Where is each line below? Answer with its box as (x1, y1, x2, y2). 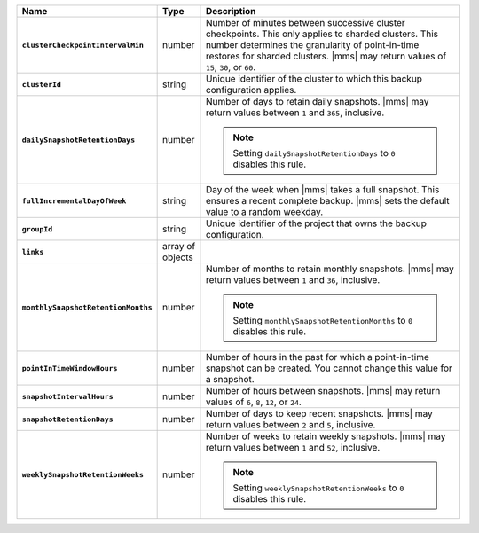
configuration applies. (205, 84, 297, 96)
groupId (21, 224, 53, 234)
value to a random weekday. (205, 206, 324, 217)
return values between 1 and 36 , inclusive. (205, 274, 381, 286)
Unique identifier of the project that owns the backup (205, 217, 428, 230)
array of (162, 240, 196, 252)
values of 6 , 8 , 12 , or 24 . (205, 396, 302, 408)
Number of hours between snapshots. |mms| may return (205, 385, 441, 396)
